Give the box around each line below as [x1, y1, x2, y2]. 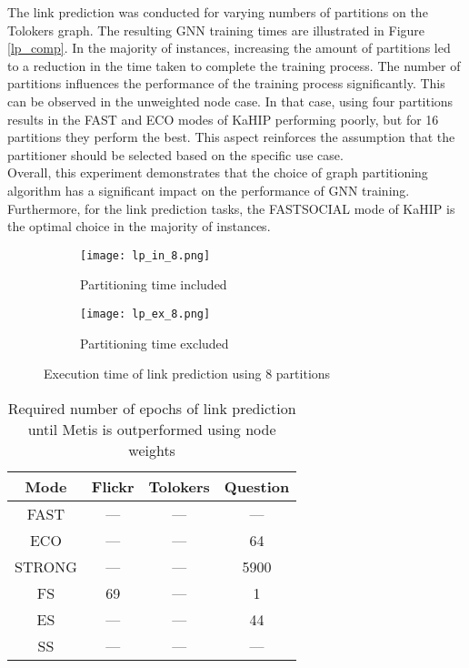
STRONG [15, 555, 77, 577]
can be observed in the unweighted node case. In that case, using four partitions [7, 91, 454, 110]
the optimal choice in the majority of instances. [7, 217, 271, 236]
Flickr [91, 475, 135, 497]
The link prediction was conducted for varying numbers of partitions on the [7, 3, 428, 21]
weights [128, 439, 175, 461]
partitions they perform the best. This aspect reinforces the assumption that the [7, 127, 455, 147]
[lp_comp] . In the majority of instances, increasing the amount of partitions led [7, 38, 451, 57]
